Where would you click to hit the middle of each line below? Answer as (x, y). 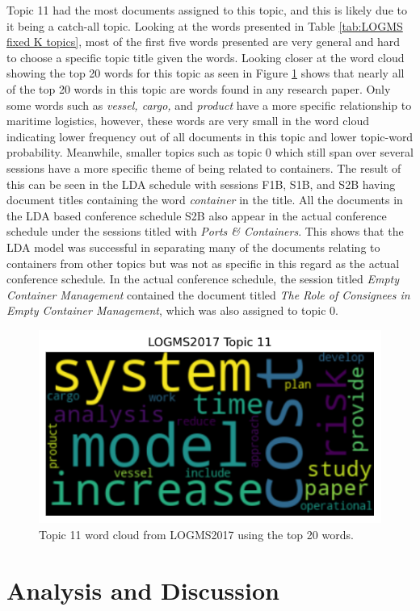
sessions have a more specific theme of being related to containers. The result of (204, 167)
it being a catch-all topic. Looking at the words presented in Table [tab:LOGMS (205, 25)
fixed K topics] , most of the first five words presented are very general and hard (204, 42)
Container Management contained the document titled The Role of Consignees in (208, 294)
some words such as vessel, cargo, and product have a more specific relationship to (209, 105)
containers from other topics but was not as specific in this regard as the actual (203, 263)
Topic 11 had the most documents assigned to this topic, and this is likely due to (207, 10)
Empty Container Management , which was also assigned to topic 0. (172, 310)
